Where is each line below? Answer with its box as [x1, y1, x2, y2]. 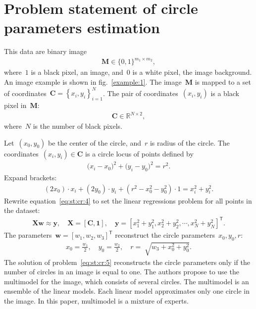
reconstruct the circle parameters [115, 230, 215, 240]
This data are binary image [4, 46, 87, 56]
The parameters [4, 230, 52, 240]
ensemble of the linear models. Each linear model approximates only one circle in [4, 286, 250, 296]
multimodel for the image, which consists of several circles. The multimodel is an [4, 276, 249, 286]
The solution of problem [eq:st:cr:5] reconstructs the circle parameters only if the [4, 257, 250, 267]
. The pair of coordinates [102, 88, 178, 98]
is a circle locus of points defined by [85, 148, 194, 158]
